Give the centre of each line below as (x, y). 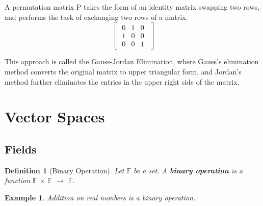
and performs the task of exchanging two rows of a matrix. (96, 17)
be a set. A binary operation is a (188, 170)
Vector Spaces (55, 117)
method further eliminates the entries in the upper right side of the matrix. (122, 81)
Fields (21, 149)
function (18, 180)
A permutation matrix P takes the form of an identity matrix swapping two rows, (132, 7)
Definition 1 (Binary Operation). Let (64, 170)
